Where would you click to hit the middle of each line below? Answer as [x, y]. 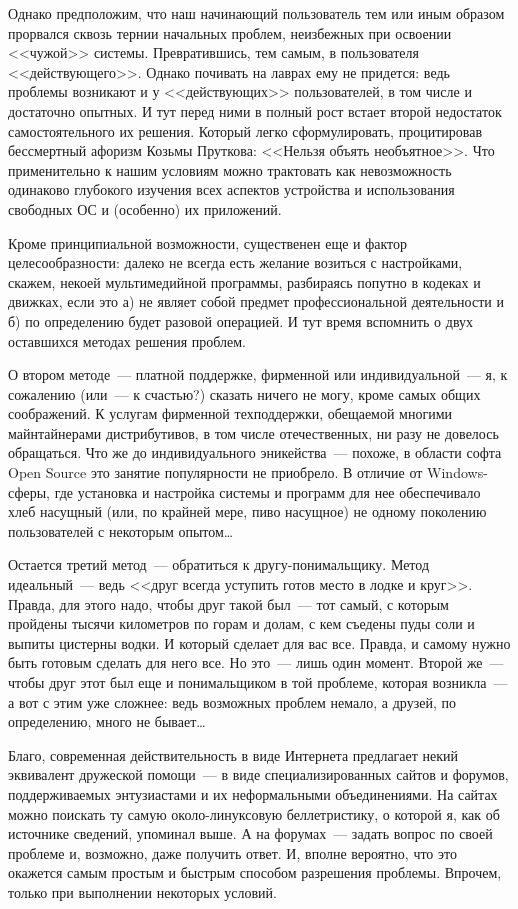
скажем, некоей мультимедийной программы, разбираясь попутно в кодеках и [244, 281]
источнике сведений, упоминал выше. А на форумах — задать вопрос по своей [250, 833]
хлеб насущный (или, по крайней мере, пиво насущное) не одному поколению [247, 511]
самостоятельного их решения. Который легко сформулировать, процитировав [245, 130]
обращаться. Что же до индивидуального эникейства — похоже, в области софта [255, 452]
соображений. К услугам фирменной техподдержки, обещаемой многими [230, 413]
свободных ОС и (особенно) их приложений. [145, 208]
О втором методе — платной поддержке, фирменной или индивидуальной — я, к [258, 374]
